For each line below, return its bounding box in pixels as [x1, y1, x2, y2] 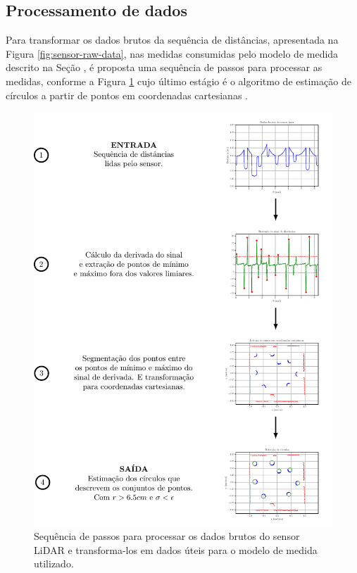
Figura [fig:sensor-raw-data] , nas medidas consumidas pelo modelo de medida [6, 46, 339, 61]
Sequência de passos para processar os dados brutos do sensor [34, 529, 300, 543]
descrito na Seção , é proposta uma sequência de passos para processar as [6, 60, 322, 75]
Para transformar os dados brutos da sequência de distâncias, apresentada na [6, 32, 339, 47]
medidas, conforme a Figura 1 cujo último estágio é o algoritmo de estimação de [6, 73, 351, 88]
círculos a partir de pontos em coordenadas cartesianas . [6, 87, 248, 102]
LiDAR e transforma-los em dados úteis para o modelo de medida [34, 542, 318, 557]
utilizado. [34, 556, 74, 571]
